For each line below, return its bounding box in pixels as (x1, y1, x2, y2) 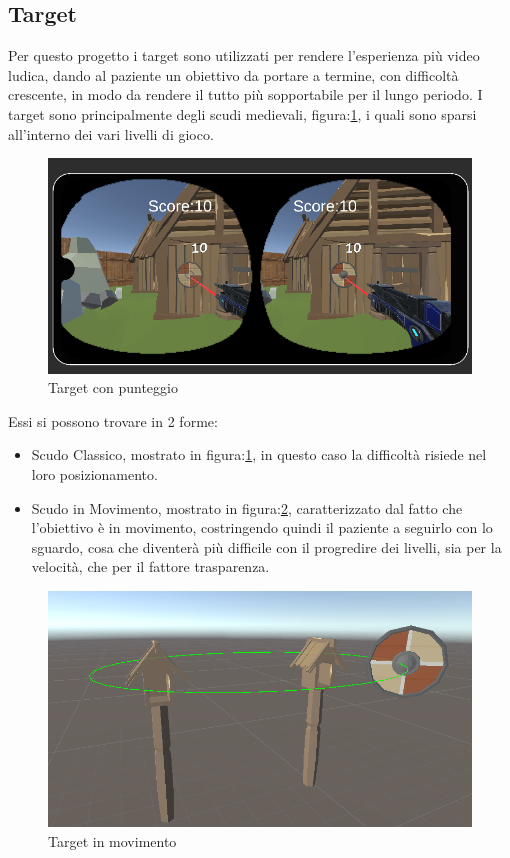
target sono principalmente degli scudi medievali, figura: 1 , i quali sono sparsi (8, 103, 477, 124)
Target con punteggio (48, 377, 178, 398)
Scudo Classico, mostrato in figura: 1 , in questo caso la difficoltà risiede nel (31, 444, 487, 465)
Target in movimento (48, 830, 177, 851)
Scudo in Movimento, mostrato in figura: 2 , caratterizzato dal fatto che (31, 497, 463, 518)
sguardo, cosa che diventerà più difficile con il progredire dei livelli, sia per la (31, 536, 502, 557)
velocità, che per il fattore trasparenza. (31, 556, 270, 577)
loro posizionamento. (31, 464, 158, 485)
